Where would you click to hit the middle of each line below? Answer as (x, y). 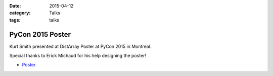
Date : (15, 6)
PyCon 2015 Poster (40, 34)
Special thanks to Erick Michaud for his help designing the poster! (78, 56)
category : (20, 13)
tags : (15, 20)
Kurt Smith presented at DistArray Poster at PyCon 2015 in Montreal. (80, 46)
